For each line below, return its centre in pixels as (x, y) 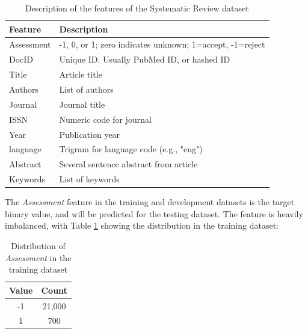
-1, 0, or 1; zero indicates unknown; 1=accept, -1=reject (162, 44)
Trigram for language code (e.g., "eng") (131, 149)
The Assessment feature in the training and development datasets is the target (150, 202)
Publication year (90, 134)
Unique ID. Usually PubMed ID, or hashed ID (145, 59)
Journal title (82, 104)
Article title (81, 74)
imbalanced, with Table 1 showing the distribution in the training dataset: (142, 225)
